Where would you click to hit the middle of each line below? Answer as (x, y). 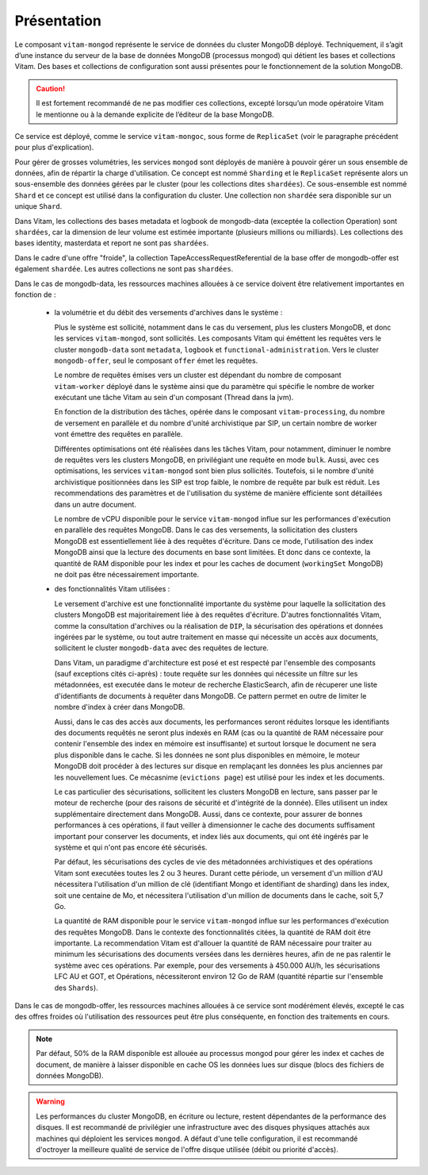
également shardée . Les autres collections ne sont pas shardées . (124, 269)
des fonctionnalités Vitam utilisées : (112, 589)
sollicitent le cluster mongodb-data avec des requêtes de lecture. (162, 648)
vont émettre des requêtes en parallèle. (118, 434)
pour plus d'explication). (54, 148)
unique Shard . (38, 206)
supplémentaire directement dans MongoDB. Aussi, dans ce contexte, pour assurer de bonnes (208, 814)
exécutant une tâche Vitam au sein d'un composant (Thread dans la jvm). (174, 398)
